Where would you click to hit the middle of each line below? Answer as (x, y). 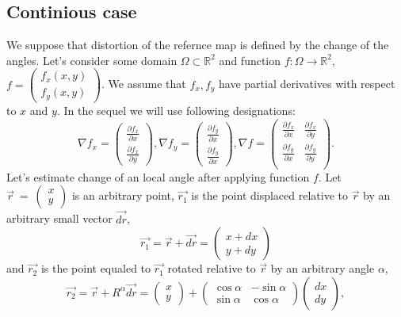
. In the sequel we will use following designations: (176, 110)
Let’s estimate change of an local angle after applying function (158, 176)
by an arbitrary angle (323, 268)
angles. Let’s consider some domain (92, 60)
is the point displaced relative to (270, 195)
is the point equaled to (96, 268)
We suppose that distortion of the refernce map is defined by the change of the (198, 45)
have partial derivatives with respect (307, 84)
